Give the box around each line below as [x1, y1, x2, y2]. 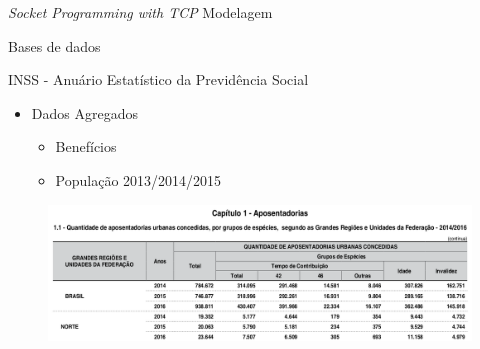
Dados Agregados [31, 102, 138, 123]
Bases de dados [8, 35, 101, 56]
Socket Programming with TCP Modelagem [8, 2, 273, 22]
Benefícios [55, 136, 117, 157]
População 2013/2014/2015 [55, 169, 222, 190]
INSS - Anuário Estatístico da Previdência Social [8, 69, 309, 90]
